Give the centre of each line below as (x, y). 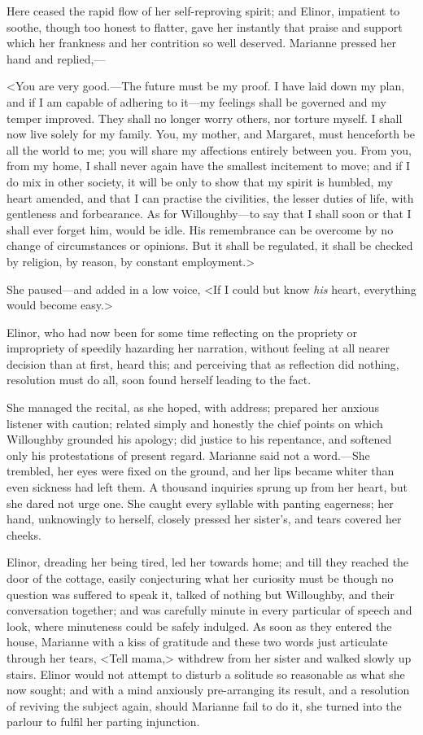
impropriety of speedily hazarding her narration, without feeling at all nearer (198, 348)
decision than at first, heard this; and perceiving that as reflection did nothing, (203, 363)
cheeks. (24, 534)
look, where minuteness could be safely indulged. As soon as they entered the (199, 626)
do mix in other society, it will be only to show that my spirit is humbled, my (200, 181)
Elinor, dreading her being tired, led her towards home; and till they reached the (208, 562)
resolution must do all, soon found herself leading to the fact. (159, 380)
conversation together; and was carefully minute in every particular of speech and (209, 610)
